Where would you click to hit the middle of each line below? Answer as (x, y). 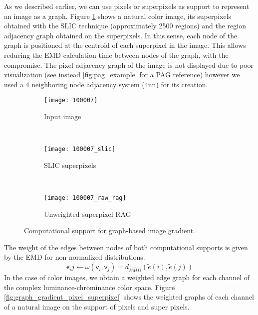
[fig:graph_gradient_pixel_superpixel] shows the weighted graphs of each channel (129, 297)
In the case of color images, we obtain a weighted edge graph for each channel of (127, 277)
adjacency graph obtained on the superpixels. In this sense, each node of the (121, 35)
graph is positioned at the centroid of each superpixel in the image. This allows (125, 45)
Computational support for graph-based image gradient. (110, 231)
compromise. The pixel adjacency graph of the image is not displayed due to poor (129, 65)
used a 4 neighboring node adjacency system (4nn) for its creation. (106, 84)
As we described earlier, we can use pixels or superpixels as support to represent (127, 6)
